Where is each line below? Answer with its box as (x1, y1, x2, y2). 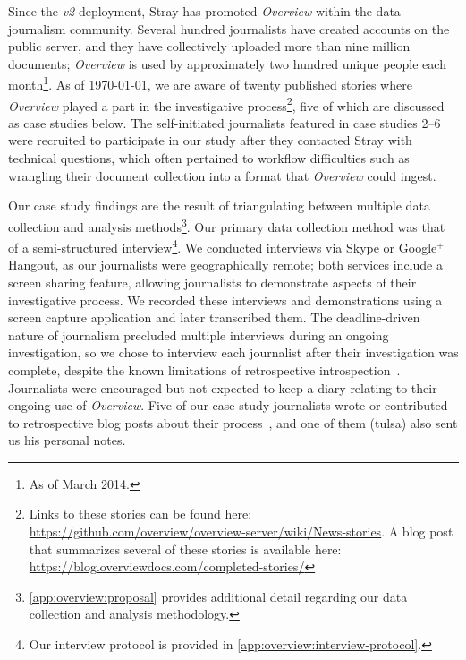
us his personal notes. (8, 431, 126, 450)
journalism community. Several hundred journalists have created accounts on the (8, 19, 450, 38)
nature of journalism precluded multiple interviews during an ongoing (8, 325, 389, 344)
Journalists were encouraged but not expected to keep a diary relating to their (8, 378, 437, 397)
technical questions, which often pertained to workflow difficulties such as (8, 149, 410, 167)
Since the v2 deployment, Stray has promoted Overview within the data (8, 2, 401, 20)
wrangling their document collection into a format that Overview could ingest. (8, 166, 436, 184)
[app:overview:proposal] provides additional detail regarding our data (29, 587, 408, 605)
